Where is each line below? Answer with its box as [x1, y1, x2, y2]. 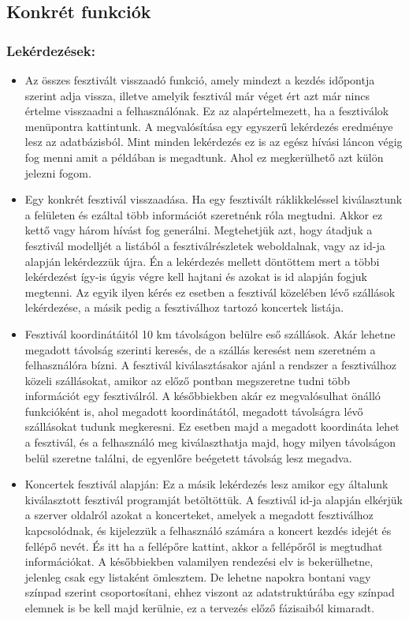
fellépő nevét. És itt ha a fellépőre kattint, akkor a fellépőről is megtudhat [24, 537, 383, 554]
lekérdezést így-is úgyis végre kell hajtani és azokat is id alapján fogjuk [24, 268, 367, 285]
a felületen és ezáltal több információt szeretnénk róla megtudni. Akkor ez [24, 206, 383, 223]
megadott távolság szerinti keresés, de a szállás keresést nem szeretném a [24, 341, 376, 357]
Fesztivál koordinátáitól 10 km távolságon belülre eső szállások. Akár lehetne [24, 325, 396, 342]
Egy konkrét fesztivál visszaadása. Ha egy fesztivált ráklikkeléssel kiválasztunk [24, 191, 403, 208]
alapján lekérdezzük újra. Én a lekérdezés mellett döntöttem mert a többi [24, 253, 380, 269]
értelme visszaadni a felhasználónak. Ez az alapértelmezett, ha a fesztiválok [24, 103, 389, 119]
